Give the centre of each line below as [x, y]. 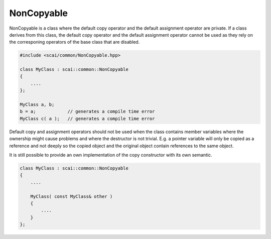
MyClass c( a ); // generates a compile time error [87, 118]
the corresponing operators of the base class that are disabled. [75, 42]
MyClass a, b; [37, 105]
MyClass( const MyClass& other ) [72, 196]
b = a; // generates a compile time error [87, 111]
